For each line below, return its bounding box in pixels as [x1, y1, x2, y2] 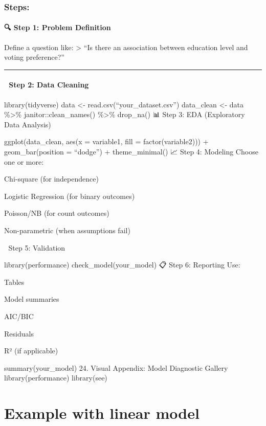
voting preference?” [4, 52, 64, 62]
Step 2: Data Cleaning [9, 79, 89, 90]
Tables [4, 276, 25, 287]
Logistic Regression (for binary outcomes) [4, 190, 135, 201]
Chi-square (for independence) [4, 173, 99, 184]
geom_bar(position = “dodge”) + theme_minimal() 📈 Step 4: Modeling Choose [4, 146, 258, 156]
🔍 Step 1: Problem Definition [4, 22, 111, 33]
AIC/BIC [4, 310, 34, 321]
